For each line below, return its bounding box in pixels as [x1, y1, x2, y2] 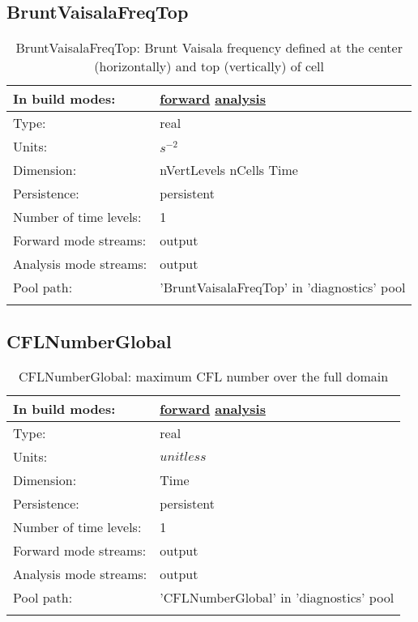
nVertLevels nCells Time [160, 160, 298, 180]
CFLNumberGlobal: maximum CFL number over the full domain [18, 367, 389, 386]
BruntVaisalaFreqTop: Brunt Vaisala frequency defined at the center [15, 38, 403, 58]
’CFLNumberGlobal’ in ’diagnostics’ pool [160, 588, 395, 607]
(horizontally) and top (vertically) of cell [94, 57, 325, 76]
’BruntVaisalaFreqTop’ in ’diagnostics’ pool [160, 278, 406, 297]
